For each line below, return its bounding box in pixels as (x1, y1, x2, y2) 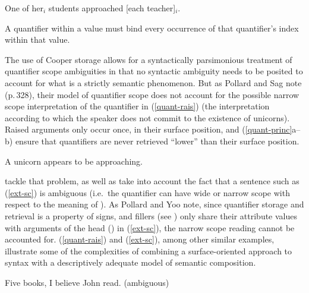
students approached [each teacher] (48, 2, 176, 14)
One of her (5, 2, 43, 14)
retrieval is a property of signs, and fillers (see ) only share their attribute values (5, 209, 298, 222)
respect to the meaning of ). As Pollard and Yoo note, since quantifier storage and (5, 198, 304, 210)
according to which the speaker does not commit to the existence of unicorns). (5, 111, 290, 124)
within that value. (5, 33, 70, 46)
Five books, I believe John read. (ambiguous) (5, 276, 169, 288)
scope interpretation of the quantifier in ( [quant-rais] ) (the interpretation (5, 100, 270, 112)
